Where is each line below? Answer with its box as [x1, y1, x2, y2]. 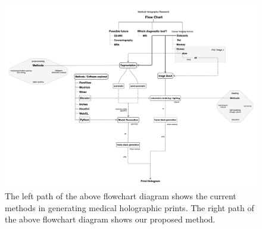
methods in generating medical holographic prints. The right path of [5, 201, 254, 214]
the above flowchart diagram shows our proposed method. [5, 213, 216, 225]
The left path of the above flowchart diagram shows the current [5, 190, 236, 202]
